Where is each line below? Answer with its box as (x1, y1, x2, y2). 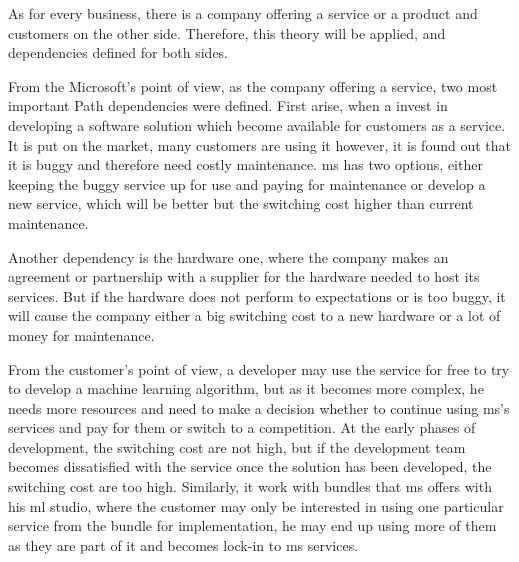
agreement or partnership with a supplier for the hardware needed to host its (8, 266, 480, 287)
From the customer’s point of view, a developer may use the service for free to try (8, 358, 510, 379)
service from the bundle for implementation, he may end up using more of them (8, 515, 497, 536)
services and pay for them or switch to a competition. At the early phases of (8, 417, 476, 438)
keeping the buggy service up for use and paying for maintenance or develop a (8, 173, 486, 194)
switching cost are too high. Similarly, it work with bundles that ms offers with (8, 476, 492, 497)
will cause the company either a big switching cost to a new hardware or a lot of (8, 305, 501, 326)
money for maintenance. (8, 324, 155, 345)
